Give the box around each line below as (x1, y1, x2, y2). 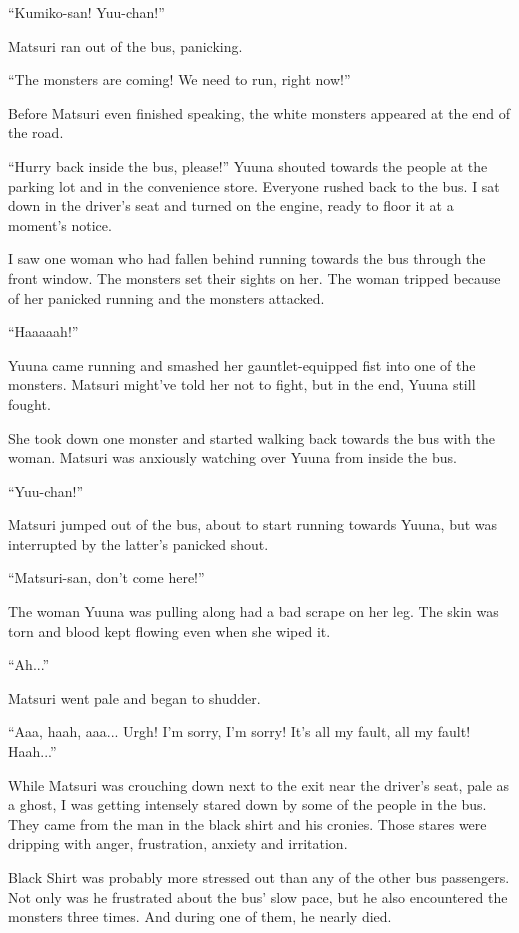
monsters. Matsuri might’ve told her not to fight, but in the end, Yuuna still (8, 374, 476, 395)
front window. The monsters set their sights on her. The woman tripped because (8, 267, 501, 288)
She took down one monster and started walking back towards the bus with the (8, 427, 495, 448)
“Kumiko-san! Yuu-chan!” (8, 2, 165, 22)
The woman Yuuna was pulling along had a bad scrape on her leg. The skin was (8, 601, 499, 622)
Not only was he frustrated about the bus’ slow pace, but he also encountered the (8, 886, 508, 907)
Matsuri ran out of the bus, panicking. (8, 35, 243, 56)
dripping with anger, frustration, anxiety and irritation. (8, 833, 348, 854)
